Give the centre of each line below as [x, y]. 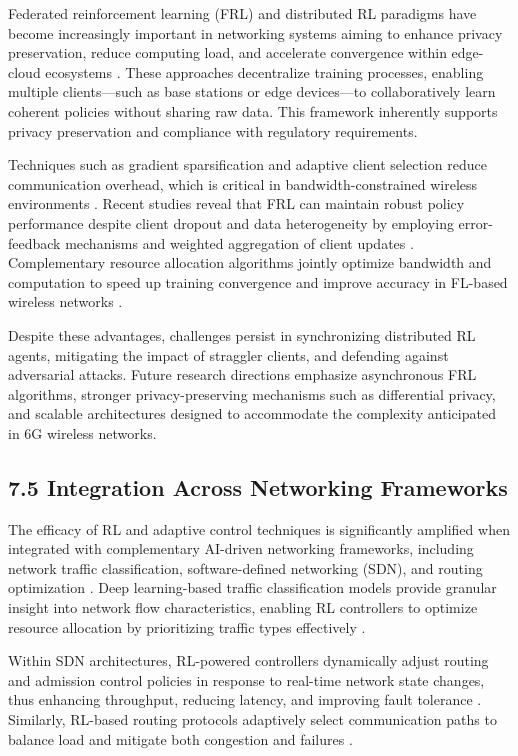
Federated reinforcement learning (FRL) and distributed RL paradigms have [242, 13]
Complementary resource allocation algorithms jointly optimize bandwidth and [250, 262]
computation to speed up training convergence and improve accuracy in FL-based [258, 281]
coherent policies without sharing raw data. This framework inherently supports [253, 110]
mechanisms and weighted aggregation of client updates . [239, 242]
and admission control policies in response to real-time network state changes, [246, 679]
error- [475, 222]
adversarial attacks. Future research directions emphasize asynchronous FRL [242, 374]
